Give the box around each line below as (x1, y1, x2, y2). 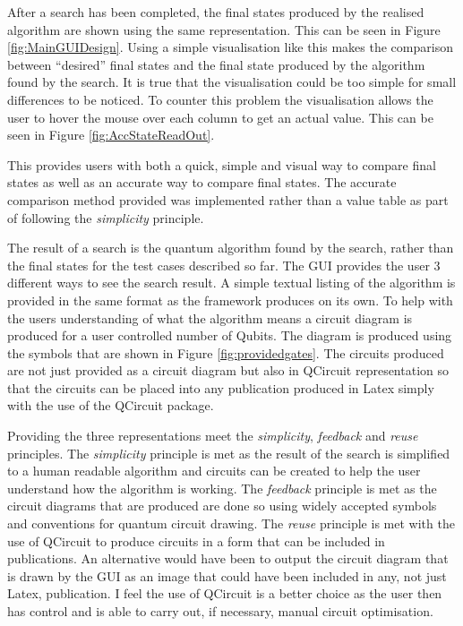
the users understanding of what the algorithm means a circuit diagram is (7, 308, 413, 327)
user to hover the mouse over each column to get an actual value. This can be (7, 107, 433, 126)
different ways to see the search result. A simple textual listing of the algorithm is (7, 273, 456, 292)
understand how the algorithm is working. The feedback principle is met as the (7, 478, 437, 497)
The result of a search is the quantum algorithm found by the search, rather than (7, 238, 454, 257)
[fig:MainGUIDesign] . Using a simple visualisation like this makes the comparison (7, 38, 453, 56)
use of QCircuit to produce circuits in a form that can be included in (7, 531, 385, 550)
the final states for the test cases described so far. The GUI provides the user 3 (7, 255, 441, 274)
